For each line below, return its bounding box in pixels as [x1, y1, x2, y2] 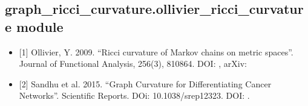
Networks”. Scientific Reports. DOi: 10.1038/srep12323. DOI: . [19, 89, 250, 102]
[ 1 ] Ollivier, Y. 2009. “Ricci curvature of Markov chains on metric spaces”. [19, 45, 293, 58]
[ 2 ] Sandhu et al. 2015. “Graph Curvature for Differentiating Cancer [19, 77, 272, 90]
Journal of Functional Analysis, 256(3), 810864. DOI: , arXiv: [19, 57, 247, 70]
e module [5, 17, 64, 36]
